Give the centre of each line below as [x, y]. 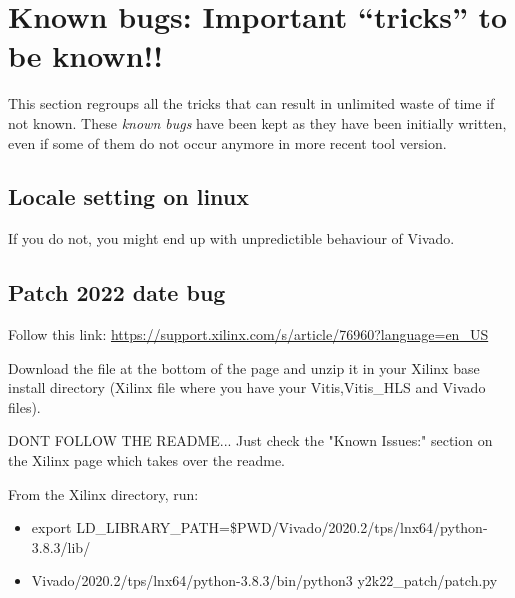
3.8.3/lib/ [61, 546]
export [51, 527]
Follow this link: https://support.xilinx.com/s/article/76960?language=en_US [248, 334]
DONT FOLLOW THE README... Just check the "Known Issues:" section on [250, 440]
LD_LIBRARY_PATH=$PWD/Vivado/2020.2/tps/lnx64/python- [282, 527]
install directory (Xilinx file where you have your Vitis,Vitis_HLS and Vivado [247, 387]
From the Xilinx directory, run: [103, 493]
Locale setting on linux [129, 196]
